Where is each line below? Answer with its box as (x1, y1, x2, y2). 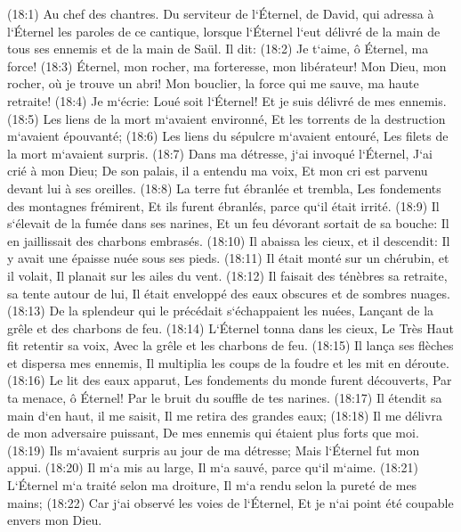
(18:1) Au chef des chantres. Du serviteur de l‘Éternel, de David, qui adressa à (7, 4, 434, 22)
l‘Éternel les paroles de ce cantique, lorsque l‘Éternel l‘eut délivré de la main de (7, 21, 441, 40)
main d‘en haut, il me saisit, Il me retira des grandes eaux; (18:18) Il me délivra (7, 405, 442, 424)
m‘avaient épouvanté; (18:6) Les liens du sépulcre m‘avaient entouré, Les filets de (7, 127, 449, 145)
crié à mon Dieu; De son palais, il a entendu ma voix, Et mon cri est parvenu (7, 161, 428, 180)
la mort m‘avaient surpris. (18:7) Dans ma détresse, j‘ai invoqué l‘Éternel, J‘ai (7, 143, 433, 162)
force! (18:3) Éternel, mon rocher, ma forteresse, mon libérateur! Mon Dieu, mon (7, 56, 447, 75)
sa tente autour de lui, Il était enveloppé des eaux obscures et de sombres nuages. (7, 283, 450, 302)
